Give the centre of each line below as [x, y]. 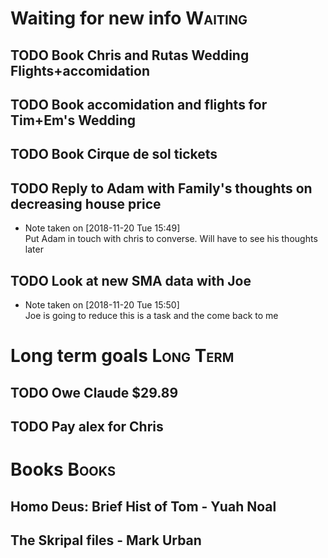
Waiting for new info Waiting [129, 18]
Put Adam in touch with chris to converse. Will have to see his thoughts [171, 239]
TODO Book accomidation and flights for [139, 104]
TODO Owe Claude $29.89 [94, 392]
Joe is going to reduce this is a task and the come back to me [151, 315]
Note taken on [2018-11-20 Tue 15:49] [102, 228]
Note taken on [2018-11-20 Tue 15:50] [102, 304]
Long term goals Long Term [122, 356]
